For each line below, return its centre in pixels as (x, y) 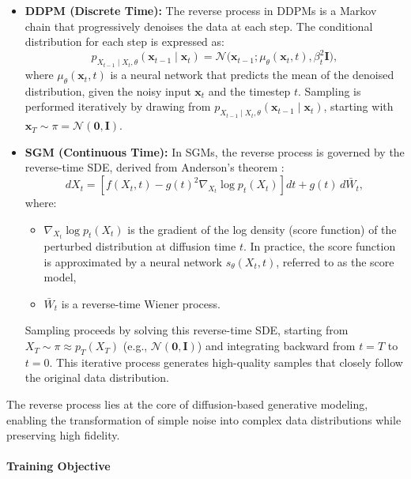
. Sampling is (330, 91)
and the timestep (249, 91)
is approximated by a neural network (133, 261)
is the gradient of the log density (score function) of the (262, 229)
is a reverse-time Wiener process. (141, 303)
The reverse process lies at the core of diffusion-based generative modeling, (187, 404)
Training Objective (58, 466)
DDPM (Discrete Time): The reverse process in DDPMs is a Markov (201, 10)
